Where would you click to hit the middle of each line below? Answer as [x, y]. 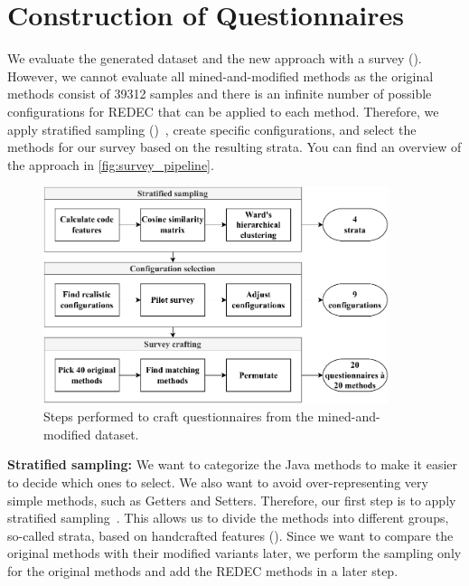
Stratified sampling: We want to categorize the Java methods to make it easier [233, 464]
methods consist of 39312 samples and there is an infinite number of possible [220, 94]
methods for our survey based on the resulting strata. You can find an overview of [234, 147]
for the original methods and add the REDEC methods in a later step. [203, 570]
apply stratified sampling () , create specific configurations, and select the [212, 129]
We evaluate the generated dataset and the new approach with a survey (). [215, 58]
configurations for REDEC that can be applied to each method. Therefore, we [223, 111]
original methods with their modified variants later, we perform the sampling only [234, 553]
